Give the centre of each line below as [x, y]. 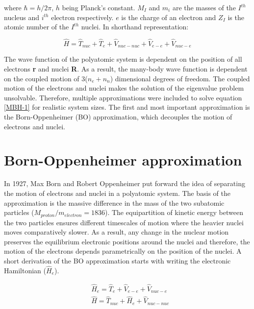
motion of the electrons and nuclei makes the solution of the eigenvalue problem [124, 88]
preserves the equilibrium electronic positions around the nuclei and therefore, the [127, 241]
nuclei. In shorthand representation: [135, 27]
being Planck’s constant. [99, 7]
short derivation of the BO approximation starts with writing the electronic [117, 260]
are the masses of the [204, 7]
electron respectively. [82, 17]
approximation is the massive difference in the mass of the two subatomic [114, 202]
